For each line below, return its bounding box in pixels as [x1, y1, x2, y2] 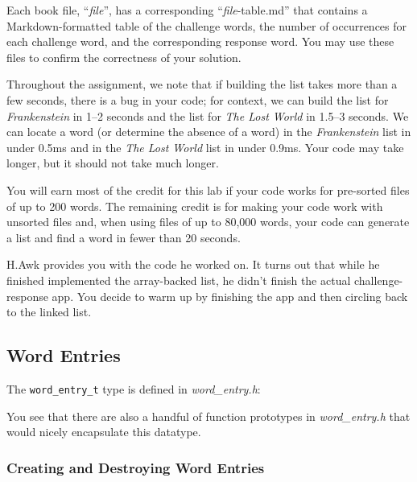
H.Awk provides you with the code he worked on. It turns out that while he [6, 256, 380, 273]
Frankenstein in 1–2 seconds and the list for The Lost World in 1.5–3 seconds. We [6, 107, 409, 124]
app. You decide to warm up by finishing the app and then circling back [52, 287, 408, 304]
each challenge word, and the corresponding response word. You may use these [6, 33, 394, 50]
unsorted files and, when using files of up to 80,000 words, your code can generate [6, 213, 410, 230]
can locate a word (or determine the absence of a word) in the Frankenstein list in [6, 123, 411, 140]
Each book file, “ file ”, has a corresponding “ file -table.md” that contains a [6, 2, 368, 18]
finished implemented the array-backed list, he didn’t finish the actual [6, 271, 351, 288]
